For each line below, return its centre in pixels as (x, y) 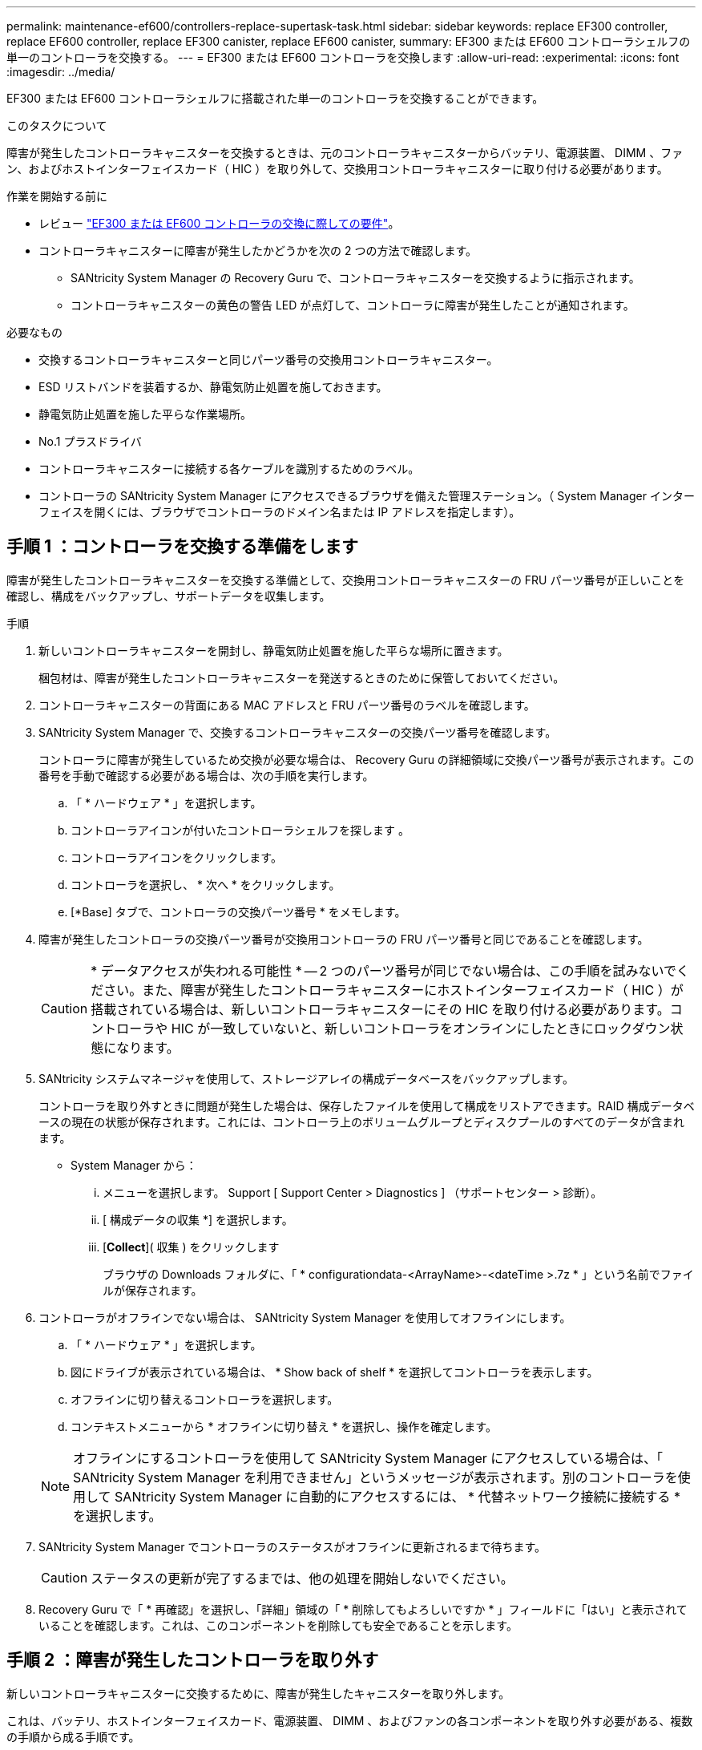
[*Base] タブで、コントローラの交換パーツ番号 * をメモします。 (238, 911)
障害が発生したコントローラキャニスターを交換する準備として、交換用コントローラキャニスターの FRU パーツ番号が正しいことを (346, 580)
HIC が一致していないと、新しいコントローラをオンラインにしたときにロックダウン (421, 1028)
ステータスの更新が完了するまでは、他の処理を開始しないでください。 (302, 1578)
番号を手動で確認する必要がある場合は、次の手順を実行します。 (206, 775)
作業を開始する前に (57, 196)
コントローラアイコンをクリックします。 (176, 857)
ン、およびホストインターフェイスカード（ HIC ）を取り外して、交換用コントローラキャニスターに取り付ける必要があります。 (337, 169)
